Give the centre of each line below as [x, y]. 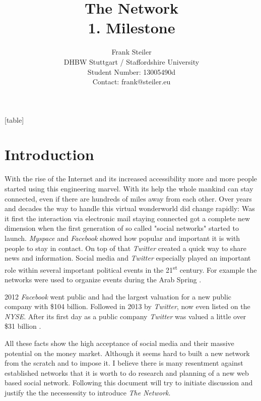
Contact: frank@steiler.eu [132, 82]
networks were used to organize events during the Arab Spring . [103, 279]
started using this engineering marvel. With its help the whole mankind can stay [129, 188]
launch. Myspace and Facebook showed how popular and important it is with [122, 238]
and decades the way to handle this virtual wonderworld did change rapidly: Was [130, 208]
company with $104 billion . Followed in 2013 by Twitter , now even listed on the [127, 306]
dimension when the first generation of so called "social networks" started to [122, 228]
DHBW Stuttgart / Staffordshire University [132, 61]
